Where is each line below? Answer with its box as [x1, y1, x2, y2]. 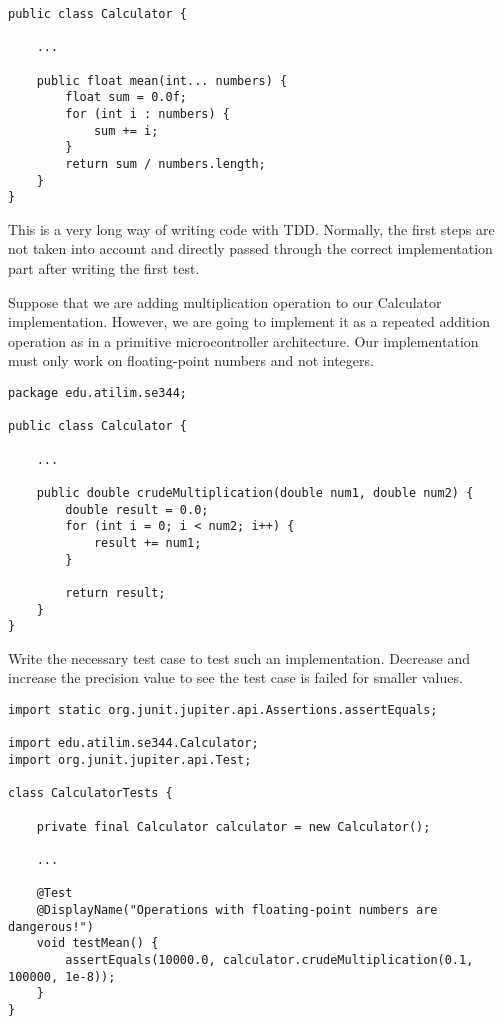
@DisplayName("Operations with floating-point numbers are [36, 902, 438, 917]
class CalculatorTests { [8, 786, 173, 801]
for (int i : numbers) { [65, 106, 230, 121]
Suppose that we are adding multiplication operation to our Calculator [8, 291, 442, 312]
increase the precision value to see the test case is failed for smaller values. [8, 667, 463, 688]
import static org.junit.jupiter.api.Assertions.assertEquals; [8, 703, 438, 718]
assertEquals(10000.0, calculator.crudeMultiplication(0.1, [65, 952, 474, 967]
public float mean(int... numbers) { [36, 73, 288, 88]
